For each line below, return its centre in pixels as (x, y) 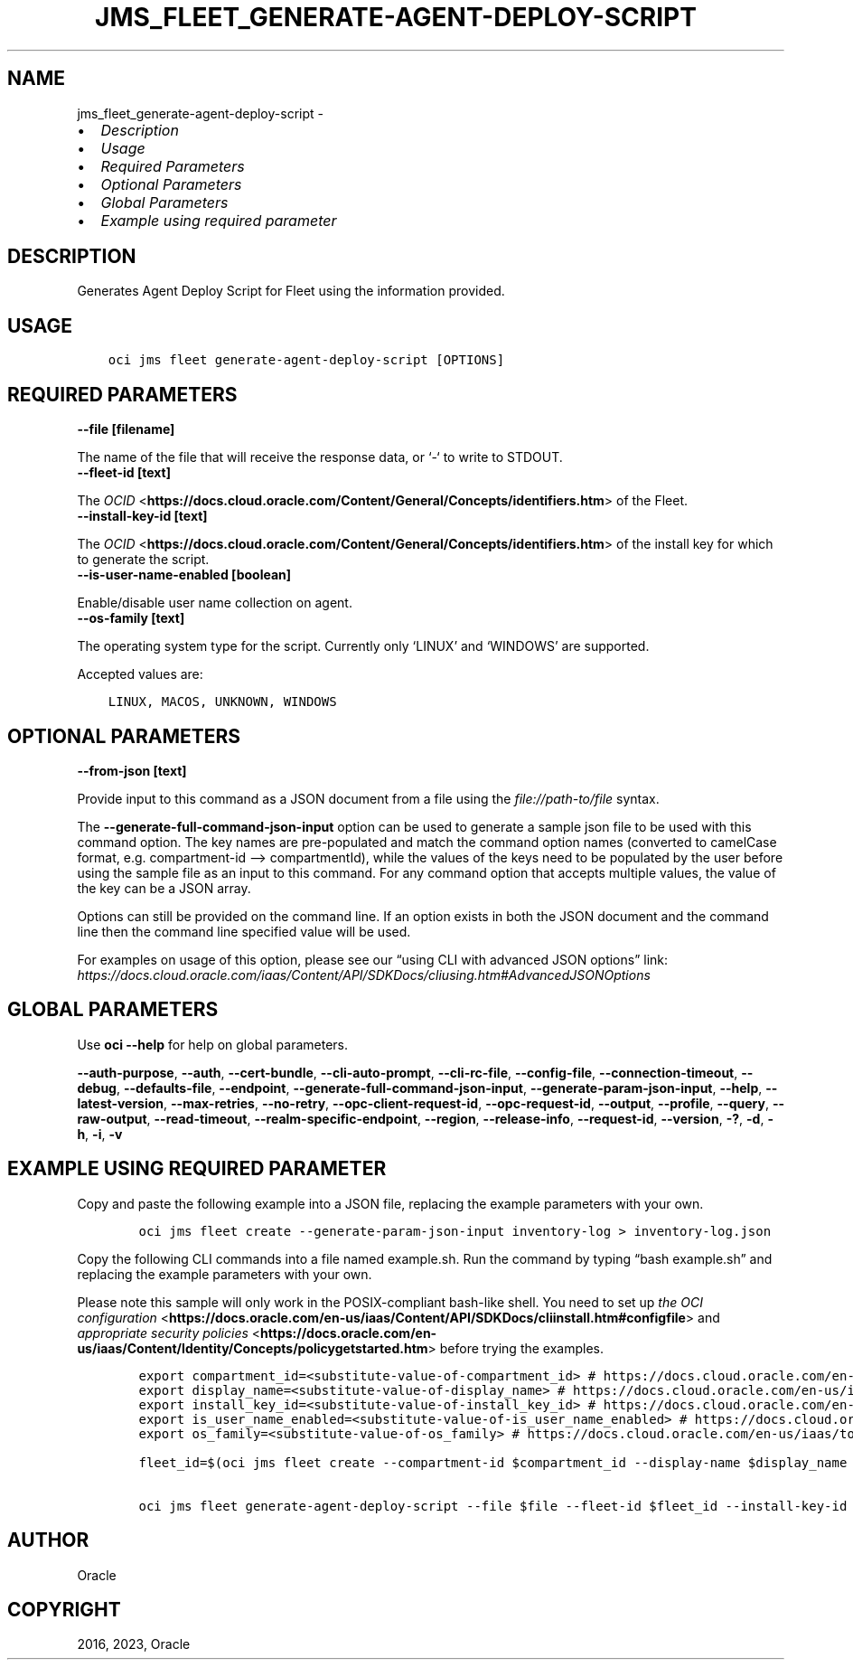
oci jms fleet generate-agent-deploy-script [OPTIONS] (306, 360)
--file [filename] (126, 429)
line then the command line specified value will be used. (244, 931)
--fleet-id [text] (124, 473)
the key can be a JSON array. (164, 888)
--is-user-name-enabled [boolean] (184, 575)
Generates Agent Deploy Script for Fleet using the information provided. (291, 291)
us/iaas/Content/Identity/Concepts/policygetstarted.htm (253, 1348)
